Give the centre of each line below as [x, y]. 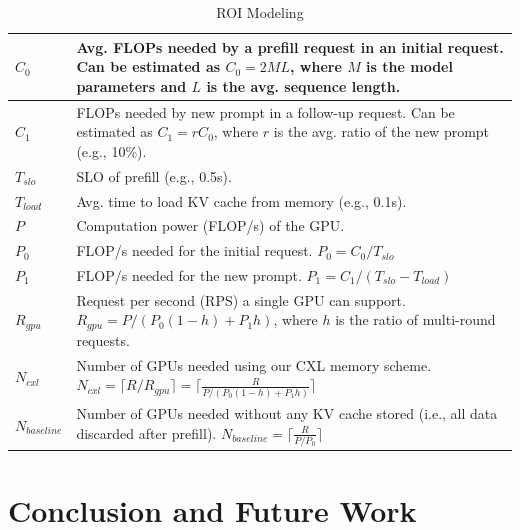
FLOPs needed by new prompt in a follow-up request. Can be [265, 111]
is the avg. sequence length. [303, 85]
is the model [409, 66]
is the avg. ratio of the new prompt [381, 131]
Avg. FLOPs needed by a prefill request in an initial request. [290, 46]
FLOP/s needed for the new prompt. [189, 275]
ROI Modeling [260, 12]
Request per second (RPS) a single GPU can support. [241, 299]
